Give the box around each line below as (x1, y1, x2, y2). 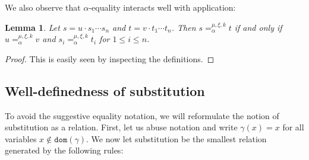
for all (282, 121, 304, 133)
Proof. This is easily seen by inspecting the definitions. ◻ (5, 52, 215, 65)
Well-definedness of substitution (5, 81, 205, 100)
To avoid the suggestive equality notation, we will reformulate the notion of (5, 109, 279, 121)
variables (5, 132, 37, 145)
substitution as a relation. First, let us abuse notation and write (5, 121, 238, 133)
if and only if (234, 21, 282, 33)
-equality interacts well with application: (89, 1, 236, 13)
